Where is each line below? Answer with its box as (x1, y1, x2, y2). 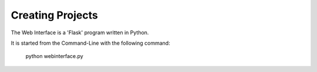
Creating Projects (11, 9, 98, 21)
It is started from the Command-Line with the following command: (11, 39, 170, 46)
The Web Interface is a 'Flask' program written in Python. (11, 29, 149, 36)
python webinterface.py (25, 53, 83, 60)
